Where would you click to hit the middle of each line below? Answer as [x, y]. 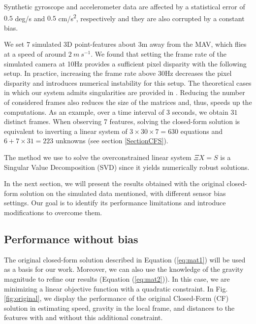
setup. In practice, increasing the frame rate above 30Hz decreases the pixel [118, 73]
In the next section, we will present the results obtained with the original [114, 183]
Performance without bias [71, 239]
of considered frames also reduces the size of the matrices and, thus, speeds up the [128, 102]
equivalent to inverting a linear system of [66, 131]
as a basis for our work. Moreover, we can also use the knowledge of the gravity [124, 269]
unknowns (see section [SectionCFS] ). [112, 141]
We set [14, 44]
